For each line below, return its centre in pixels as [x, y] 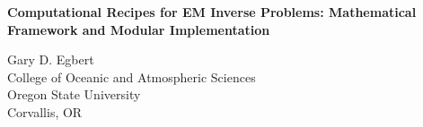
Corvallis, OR [45, 111]
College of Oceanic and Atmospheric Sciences [132, 76]
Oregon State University [74, 94]
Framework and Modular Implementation [139, 29]
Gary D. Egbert [51, 59]
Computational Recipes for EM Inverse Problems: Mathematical [212, 12]
